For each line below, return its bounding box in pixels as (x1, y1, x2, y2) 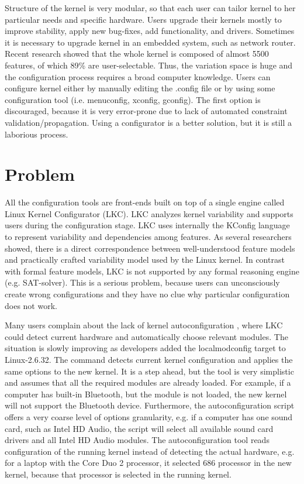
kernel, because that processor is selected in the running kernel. (5, 468, 232, 480)
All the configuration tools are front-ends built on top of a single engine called (5, 196, 285, 208)
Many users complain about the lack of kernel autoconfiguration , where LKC (5, 319, 283, 331)
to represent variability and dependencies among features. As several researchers (5, 231, 292, 243)
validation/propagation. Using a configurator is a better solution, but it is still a (5, 116, 292, 128)
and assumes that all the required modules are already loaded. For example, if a (5, 376, 291, 389)
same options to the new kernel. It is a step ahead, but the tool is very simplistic (5, 365, 294, 377)
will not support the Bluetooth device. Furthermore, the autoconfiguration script (5, 399, 295, 411)
